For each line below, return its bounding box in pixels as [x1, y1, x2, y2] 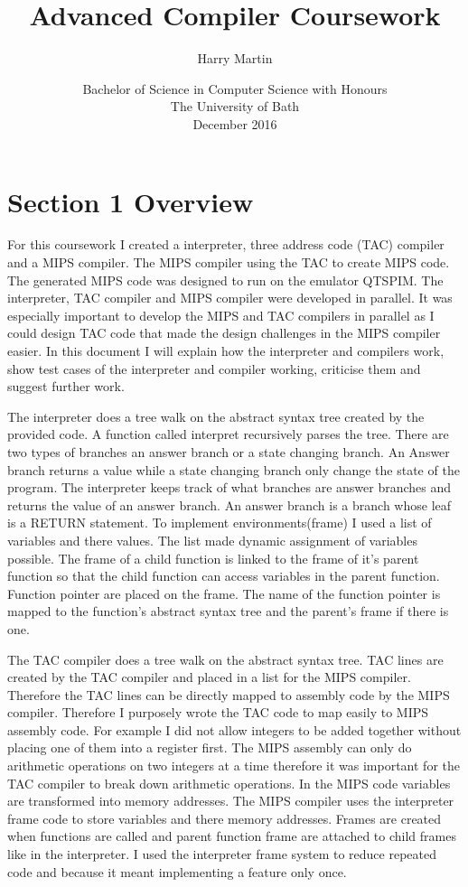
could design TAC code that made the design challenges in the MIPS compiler [7, 323, 441, 342]
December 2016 [192, 114, 277, 133]
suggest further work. [7, 377, 125, 396]
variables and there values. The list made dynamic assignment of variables [7, 530, 417, 549]
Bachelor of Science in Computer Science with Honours [82, 79, 388, 98]
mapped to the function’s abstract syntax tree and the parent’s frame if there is [7, 602, 449, 621]
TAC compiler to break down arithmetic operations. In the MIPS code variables [7, 773, 451, 792]
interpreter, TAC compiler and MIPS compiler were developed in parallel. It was [7, 288, 453, 307]
